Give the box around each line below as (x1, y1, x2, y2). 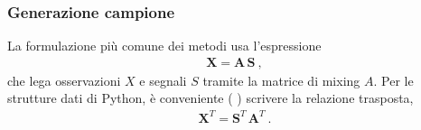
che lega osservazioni (7, 70, 121, 89)
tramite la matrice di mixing (202, 70, 360, 89)
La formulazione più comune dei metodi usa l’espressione (7, 36, 322, 55)
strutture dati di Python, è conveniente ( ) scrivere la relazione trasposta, (7, 88, 414, 107)
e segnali (139, 70, 187, 89)
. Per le (373, 70, 414, 89)
